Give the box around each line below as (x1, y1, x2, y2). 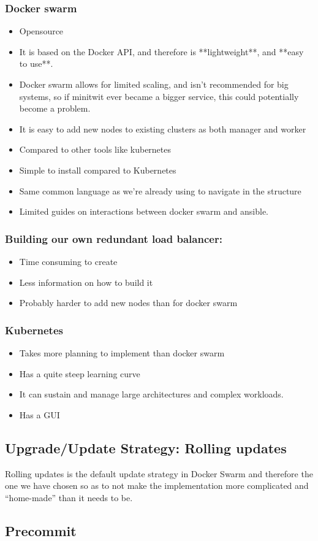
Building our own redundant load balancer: (5, 231, 222, 246)
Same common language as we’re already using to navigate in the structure (19, 184, 301, 197)
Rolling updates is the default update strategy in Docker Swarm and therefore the (5, 467, 313, 480)
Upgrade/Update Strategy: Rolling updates (5, 438, 287, 457)
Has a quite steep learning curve (19, 367, 140, 380)
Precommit (5, 521, 77, 540)
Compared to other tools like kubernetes (19, 143, 172, 156)
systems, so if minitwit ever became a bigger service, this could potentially (19, 90, 299, 102)
